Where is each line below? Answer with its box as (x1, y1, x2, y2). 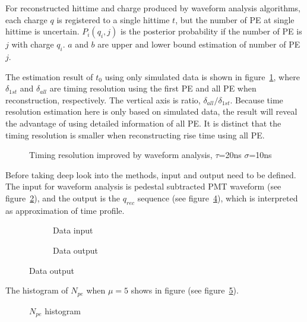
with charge (11, 38, 54, 50)
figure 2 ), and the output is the (5, 191, 121, 204)
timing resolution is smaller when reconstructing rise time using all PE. (5, 128, 265, 141)
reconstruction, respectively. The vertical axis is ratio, (5, 93, 201, 106)
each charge (5, 13, 48, 26)
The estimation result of (5, 70, 93, 83)
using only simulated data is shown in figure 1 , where (105, 70, 300, 83)
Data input (53, 224, 93, 236)
